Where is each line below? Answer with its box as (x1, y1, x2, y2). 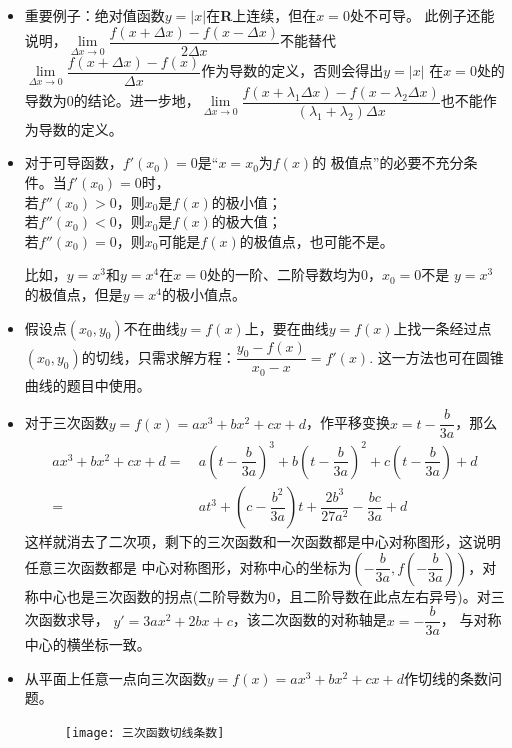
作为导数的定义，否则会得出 (201, 60, 384, 81)
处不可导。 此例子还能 (349, 5, 495, 25)
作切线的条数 (403, 667, 488, 688)
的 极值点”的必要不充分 (312, 152, 464, 173)
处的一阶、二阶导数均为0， (206, 264, 382, 285)
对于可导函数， (24, 152, 123, 173)
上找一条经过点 (393, 317, 492, 338)
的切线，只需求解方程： (81, 346, 236, 367)
